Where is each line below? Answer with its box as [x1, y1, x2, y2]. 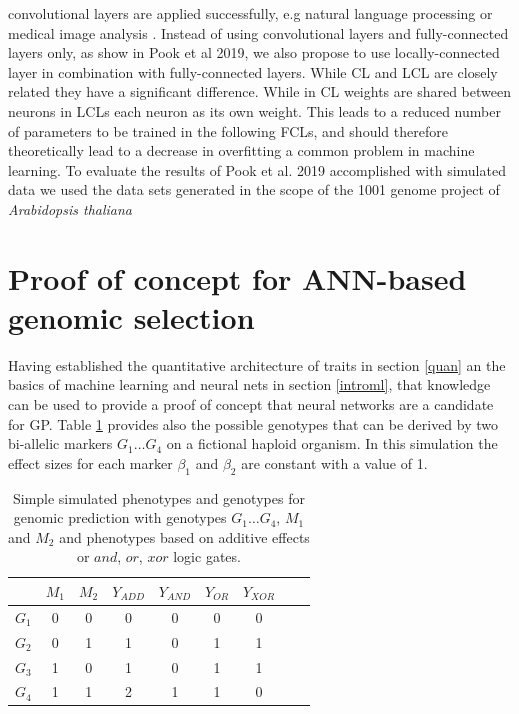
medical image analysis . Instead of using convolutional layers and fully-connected [8, 22, 509, 43]
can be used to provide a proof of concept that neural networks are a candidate [8, 394, 494, 415]
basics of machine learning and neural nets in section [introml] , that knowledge [8, 374, 491, 395]
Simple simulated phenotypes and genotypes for [12, 487, 305, 508]
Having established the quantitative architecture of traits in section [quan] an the [8, 354, 506, 375]
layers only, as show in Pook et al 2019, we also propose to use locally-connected [8, 42, 500, 63]
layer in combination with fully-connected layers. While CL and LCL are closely [8, 61, 498, 82]
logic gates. [173, 546, 241, 567]
